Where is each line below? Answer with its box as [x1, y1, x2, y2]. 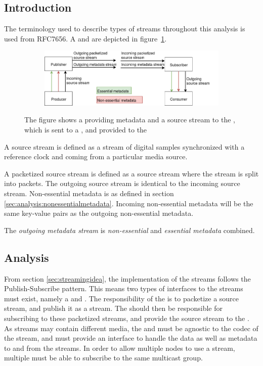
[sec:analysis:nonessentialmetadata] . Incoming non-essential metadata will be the [4, 198, 253, 208]
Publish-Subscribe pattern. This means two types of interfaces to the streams [4, 283, 243, 294]
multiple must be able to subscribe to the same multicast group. [4, 352, 203, 363]
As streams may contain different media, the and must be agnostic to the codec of [4, 323, 258, 333]
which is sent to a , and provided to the [24, 124, 147, 135]
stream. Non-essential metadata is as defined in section [4, 188, 174, 198]
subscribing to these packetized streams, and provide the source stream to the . [4, 312, 249, 323]
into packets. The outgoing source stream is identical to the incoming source [4, 178, 240, 189]
